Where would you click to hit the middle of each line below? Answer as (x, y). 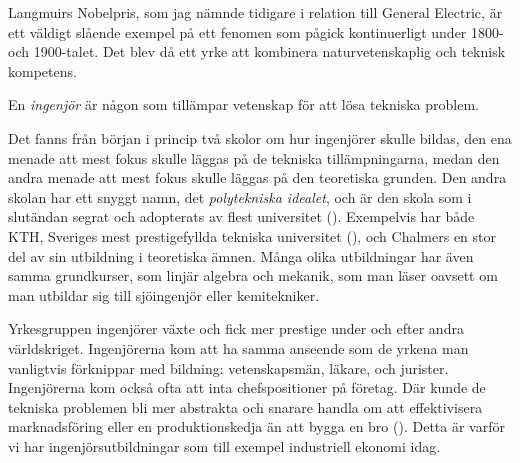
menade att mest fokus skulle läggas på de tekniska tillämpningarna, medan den (254, 157)
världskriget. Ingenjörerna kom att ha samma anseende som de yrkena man (238, 347)
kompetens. (42, 70)
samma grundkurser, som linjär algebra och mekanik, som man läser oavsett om (253, 275)
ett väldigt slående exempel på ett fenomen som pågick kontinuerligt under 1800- (256, 31)
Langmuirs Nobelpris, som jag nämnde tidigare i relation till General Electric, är (255, 12)
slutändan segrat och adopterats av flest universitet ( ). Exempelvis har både (241, 216)
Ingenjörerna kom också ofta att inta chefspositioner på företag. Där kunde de (247, 387)
